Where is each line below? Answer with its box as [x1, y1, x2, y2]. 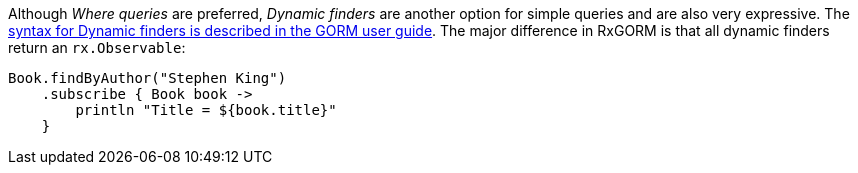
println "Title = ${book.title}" [75, 102, 337, 118]
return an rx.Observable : [8, 39, 186, 56]
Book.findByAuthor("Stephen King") [8, 70, 287, 86]
